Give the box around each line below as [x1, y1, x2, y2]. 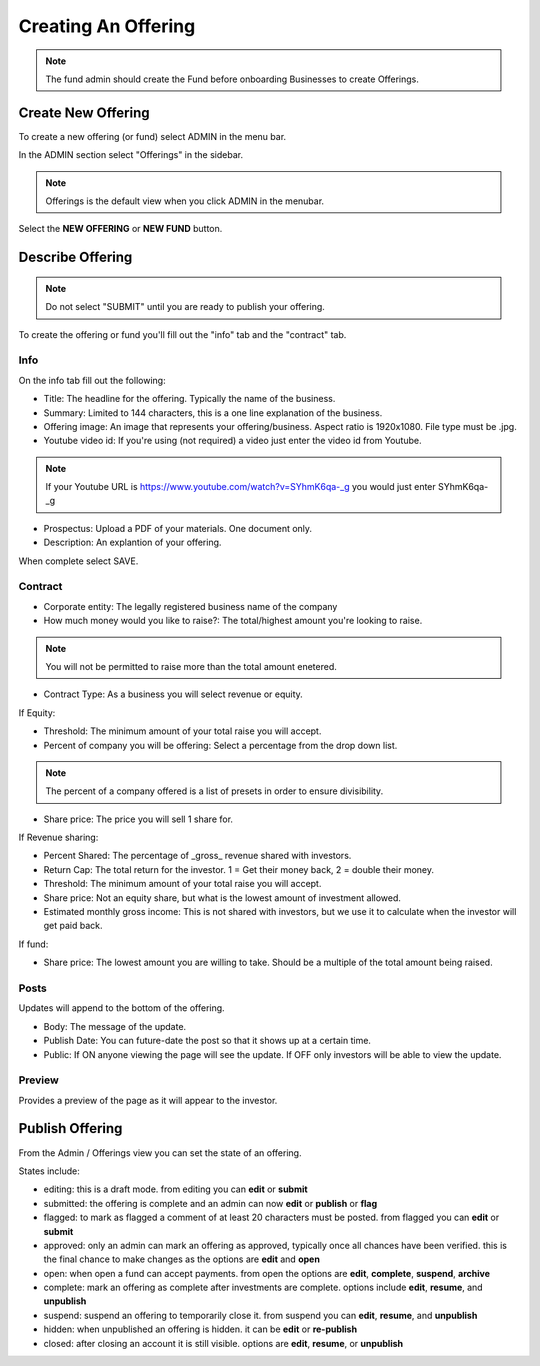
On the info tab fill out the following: [18, 374, 166, 386]
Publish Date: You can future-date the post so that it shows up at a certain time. [43, 1035, 372, 1047]
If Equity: [18, 706, 56, 719]
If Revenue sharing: [18, 831, 99, 844]
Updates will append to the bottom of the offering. [18, 1002, 225, 1014]
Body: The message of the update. [43, 1020, 187, 1032]
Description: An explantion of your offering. [43, 536, 222, 549]
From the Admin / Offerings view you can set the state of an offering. [18, 1146, 302, 1159]
